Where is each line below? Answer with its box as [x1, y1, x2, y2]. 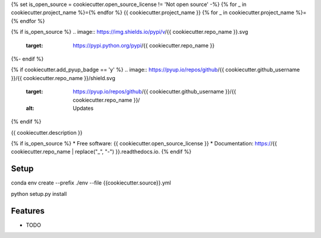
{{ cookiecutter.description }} [11, 129, 83, 136]
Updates [73, 104, 94, 112]
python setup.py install [11, 190, 67, 197]
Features [11, 205, 45, 216]
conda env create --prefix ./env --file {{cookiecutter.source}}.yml [11, 179, 171, 186]
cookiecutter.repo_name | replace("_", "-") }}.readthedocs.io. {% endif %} [11, 148, 192, 156]
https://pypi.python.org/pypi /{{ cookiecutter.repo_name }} [73, 42, 215, 49]
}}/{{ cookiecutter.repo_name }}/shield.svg [11, 74, 116, 81]
